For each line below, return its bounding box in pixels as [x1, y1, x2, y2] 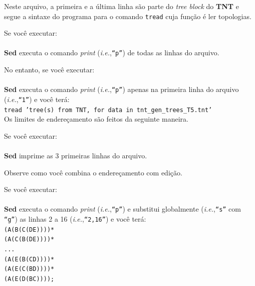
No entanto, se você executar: [4, 64, 95, 75]
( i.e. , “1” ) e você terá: [4, 93, 70, 104]
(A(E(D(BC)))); [4, 275, 55, 282]
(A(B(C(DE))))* [4, 226, 55, 233]
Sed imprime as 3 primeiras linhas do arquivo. [4, 150, 147, 161]
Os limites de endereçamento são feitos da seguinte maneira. [4, 114, 188, 124]
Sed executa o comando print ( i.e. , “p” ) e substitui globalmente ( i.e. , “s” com [4, 204, 241, 214]
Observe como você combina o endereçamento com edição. [4, 167, 182, 177]
